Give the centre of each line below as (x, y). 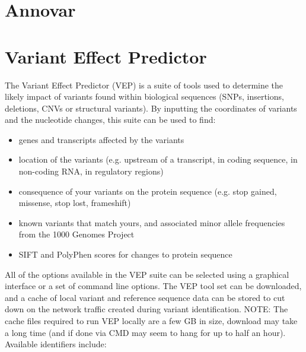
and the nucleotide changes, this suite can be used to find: (110, 120)
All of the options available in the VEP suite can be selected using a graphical (147, 274)
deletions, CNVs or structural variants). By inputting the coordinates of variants (151, 108)
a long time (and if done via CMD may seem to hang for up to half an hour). (145, 332)
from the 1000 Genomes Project (76, 234)
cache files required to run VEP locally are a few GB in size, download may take (151, 321)
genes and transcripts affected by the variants (101, 139)
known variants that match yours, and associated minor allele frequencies (152, 222)
